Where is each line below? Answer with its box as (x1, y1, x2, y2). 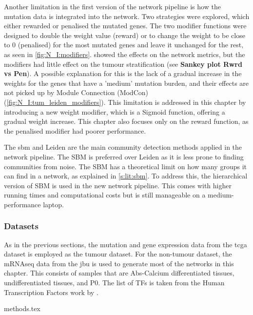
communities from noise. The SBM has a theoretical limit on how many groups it (4, 161, 247, 171)
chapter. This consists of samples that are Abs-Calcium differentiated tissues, (4, 268, 234, 278)
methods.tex (4, 303, 40, 314)
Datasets (4, 220, 39, 232)
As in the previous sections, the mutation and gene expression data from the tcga (4, 239, 247, 249)
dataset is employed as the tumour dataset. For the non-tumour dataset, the (4, 249, 232, 259)
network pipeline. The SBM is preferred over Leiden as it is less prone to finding (4, 151, 244, 161)
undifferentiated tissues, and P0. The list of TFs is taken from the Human (4, 277, 225, 288)
